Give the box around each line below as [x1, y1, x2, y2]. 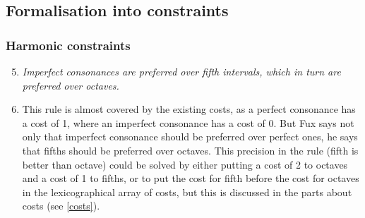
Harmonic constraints [6, 36, 131, 54]
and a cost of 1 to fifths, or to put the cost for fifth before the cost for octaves [22, 171, 359, 186]
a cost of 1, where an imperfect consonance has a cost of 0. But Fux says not [22, 115, 354, 130]
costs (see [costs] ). [22, 198, 100, 213]
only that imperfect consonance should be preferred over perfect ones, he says [22, 129, 358, 144]
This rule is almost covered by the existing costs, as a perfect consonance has [22, 102, 356, 116]
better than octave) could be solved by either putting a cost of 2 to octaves [22, 157, 348, 171]
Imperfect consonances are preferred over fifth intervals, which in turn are [22, 64, 341, 78]
